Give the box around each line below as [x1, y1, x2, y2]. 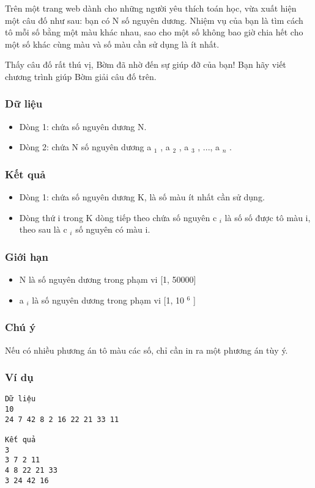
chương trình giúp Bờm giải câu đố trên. [5, 70, 157, 82]
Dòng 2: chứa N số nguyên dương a [19, 140, 152, 153]
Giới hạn [5, 249, 48, 264]
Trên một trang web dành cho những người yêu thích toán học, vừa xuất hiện [5, 2, 297, 14]
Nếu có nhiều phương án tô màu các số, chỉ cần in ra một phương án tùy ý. [5, 343, 288, 356]
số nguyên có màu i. [75, 223, 150, 236]
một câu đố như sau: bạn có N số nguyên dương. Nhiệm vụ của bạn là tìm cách [5, 13, 303, 26]
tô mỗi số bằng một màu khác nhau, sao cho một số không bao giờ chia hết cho [5, 26, 303, 38]
